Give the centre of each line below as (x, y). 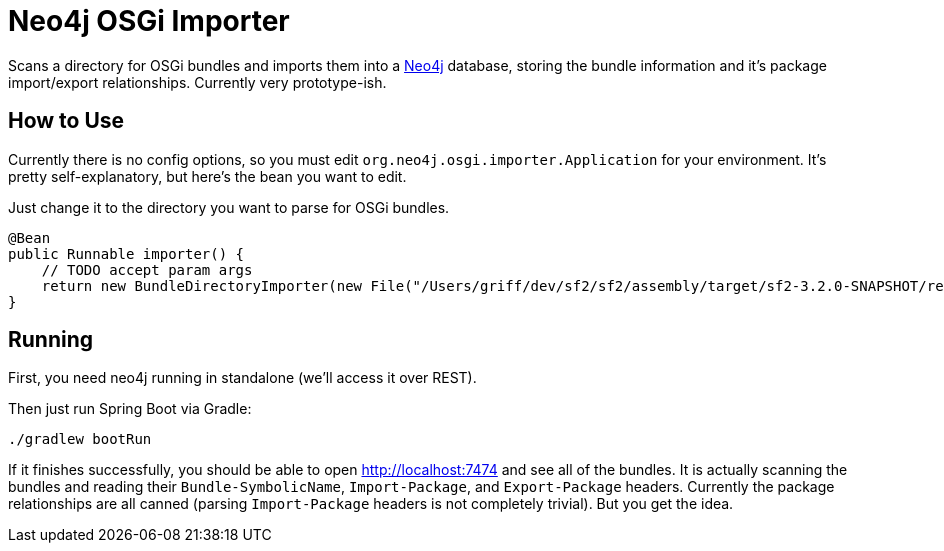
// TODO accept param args (147, 269)
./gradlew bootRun (80, 439)
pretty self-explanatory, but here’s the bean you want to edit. (207, 176)
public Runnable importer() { (126, 253)
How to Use (66, 121)
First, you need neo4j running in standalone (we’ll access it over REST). (242, 378)
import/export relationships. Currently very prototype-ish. (197, 82)
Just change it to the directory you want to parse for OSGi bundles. (229, 207)
